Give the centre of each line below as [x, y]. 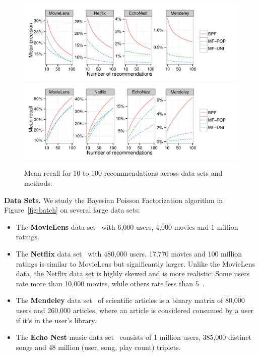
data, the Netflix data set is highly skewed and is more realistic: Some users [133, 273]
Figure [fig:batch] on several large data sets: [72, 210]
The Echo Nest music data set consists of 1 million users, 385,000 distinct [134, 337]
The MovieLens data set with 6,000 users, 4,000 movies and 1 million [127, 226]
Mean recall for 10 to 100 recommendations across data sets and [123, 173]
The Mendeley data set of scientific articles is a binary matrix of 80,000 [130, 300]
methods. [38, 183]
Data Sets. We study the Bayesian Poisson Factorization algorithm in [114, 200]
